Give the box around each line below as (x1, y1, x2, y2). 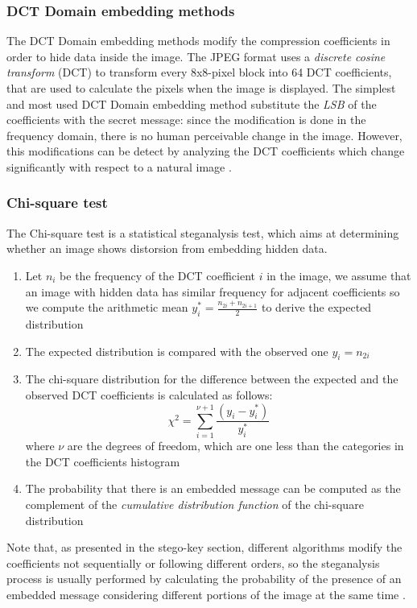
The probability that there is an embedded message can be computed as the (25, 480, 401, 497)
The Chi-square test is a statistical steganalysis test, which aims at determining (6, 224, 399, 241)
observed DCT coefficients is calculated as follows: (25, 386, 273, 403)
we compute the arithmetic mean (25, 299, 188, 316)
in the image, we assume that (266, 267, 411, 283)
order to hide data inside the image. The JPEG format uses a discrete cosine (6, 48, 386, 64)
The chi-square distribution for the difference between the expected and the (25, 370, 398, 387)
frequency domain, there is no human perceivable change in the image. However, (6, 126, 403, 143)
